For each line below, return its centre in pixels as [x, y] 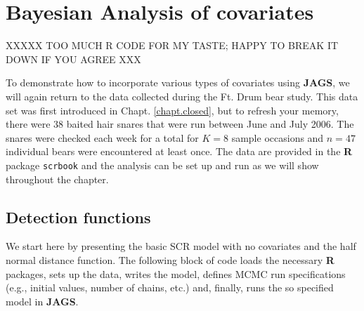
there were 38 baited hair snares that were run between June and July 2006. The [180, 124]
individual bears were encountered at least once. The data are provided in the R [179, 151]
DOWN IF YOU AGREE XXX [73, 59]
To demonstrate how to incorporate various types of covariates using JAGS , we [178, 82]
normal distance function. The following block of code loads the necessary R [170, 259]
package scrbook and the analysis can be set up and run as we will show [162, 165]
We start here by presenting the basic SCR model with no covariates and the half [181, 246]
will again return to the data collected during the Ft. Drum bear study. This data [182, 96]
